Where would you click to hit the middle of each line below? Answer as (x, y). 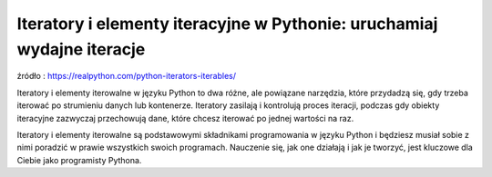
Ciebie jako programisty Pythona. (79, 160)
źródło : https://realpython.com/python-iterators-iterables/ (127, 76)
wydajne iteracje (81, 49)
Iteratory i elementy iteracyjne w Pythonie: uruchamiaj (227, 24)
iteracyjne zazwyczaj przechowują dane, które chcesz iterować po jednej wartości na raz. (185, 118)
